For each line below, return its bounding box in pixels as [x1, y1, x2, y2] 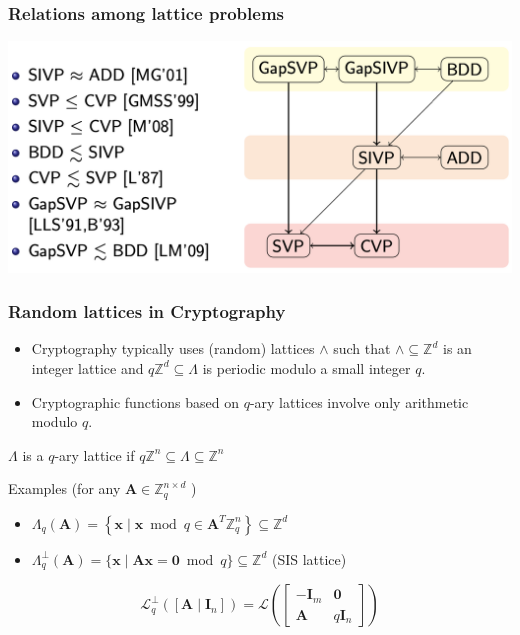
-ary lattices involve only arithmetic [249, 391, 469, 412]
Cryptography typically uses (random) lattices [31, 338, 315, 359]
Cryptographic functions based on [31, 391, 239, 412]
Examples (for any [8, 478, 121, 499]
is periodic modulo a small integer [202, 357, 411, 378]
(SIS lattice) [271, 548, 347, 569]
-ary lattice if [54, 444, 135, 465]
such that [333, 338, 391, 359]
